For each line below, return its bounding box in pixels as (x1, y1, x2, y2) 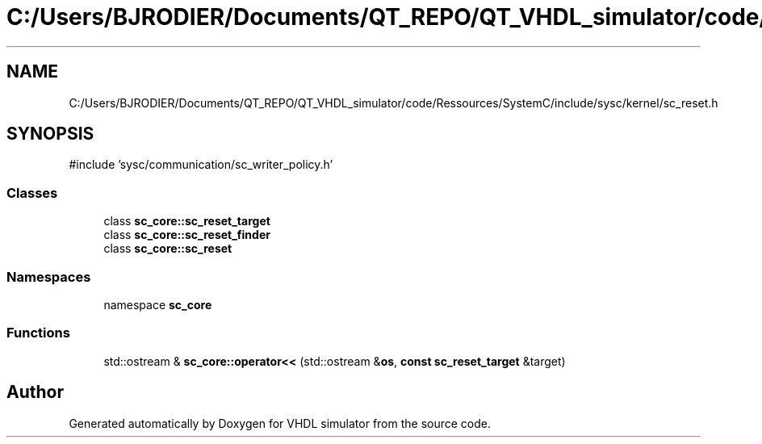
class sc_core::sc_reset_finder (103, 228, 270, 242)
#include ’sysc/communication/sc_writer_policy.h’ (69, 157, 333, 172)
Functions (6, 325, 70, 341)
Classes (6, 184, 58, 201)
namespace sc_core (103, 297, 212, 312)
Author (6, 382, 64, 403)
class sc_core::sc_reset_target (103, 214, 270, 228)
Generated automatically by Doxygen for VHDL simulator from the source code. (69, 416, 492, 430)
